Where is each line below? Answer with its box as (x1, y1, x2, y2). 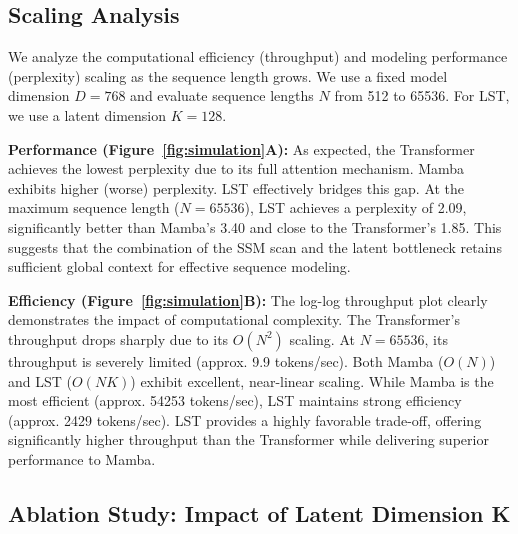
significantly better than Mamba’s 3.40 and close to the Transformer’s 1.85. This (8, 216, 502, 237)
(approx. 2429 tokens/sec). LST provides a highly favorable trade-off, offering (8, 409, 482, 430)
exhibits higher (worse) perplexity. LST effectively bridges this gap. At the (8, 177, 465, 198)
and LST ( (8, 370, 72, 391)
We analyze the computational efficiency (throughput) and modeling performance (8, 46, 508, 67)
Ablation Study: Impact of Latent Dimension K (8, 497, 511, 528)
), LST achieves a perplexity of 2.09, (244, 197, 467, 218)
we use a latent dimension (8, 104, 167, 125)
